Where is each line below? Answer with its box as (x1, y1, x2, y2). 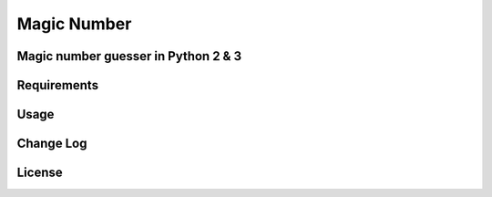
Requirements (16, 78, 99, 93)
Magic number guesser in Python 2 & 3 (16, 48, 241, 64)
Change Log (16, 136, 87, 151)
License (16, 165, 63, 181)
